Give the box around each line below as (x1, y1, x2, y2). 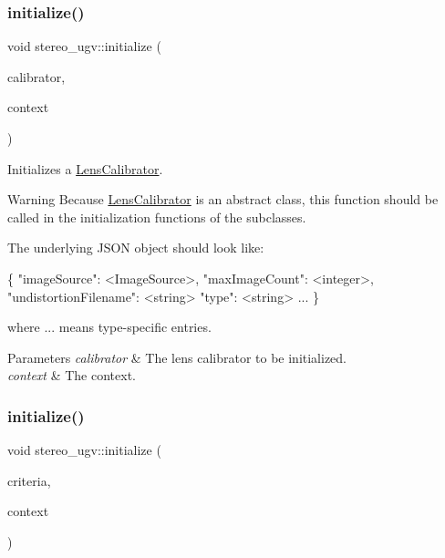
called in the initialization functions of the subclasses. (7, 207, 306, 226)
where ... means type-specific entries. (7, 317, 212, 336)
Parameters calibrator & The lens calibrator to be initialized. (7, 347, 347, 367)
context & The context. (7, 366, 136, 385)
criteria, (7, 470, 51, 490)
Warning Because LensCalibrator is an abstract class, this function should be (7, 190, 439, 209)
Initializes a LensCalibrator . (7, 159, 163, 178)
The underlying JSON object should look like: (7, 238, 264, 257)
